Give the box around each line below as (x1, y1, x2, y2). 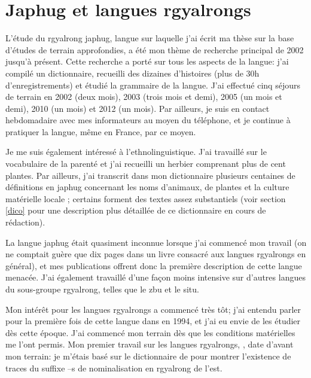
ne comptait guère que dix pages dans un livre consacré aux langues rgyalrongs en (5, 248, 306, 260)
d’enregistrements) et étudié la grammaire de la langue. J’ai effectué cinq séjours (5, 78, 300, 91)
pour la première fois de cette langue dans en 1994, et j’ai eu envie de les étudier (5, 315, 301, 327)
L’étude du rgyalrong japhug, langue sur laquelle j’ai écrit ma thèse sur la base (5, 32, 294, 44)
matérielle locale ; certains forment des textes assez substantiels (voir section (5, 192, 286, 205)
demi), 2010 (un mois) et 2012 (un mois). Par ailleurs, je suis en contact (5, 102, 270, 114)
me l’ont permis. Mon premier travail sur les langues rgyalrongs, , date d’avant (5, 338, 294, 350)
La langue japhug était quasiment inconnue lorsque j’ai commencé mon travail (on (5, 236, 307, 248)
